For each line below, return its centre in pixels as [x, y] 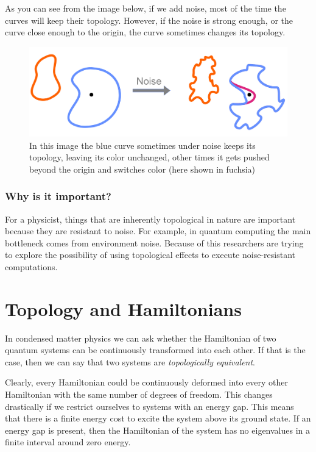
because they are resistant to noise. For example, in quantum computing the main [158, 231]
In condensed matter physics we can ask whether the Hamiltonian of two [141, 338]
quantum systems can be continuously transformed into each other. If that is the [155, 350]
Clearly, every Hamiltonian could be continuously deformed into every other [147, 382]
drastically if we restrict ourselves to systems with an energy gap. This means [149, 406]
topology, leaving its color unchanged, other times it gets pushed [149, 157]
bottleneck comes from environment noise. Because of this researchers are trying [154, 242]
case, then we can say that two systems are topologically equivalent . [130, 361]
